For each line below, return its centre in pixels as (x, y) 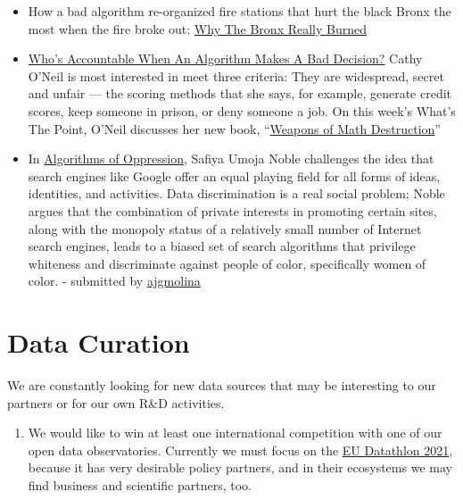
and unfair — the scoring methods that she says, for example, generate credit (240, 93)
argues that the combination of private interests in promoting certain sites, (232, 210)
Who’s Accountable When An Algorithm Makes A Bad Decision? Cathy (225, 58)
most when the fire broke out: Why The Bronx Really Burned (198, 28)
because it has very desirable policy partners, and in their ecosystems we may (240, 467)
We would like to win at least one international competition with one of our (235, 433)
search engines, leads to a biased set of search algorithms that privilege (222, 246)
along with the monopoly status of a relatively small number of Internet (225, 228)
